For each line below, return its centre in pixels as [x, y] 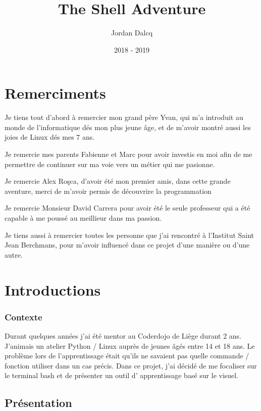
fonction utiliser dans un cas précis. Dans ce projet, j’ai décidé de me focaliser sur [131, 365]
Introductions [53, 289]
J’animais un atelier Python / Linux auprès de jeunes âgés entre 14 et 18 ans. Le [130, 345]
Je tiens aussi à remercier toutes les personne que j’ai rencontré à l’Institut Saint [129, 235]
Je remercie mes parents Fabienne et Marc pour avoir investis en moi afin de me [128, 154]
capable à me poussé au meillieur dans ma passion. [83, 218]
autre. [14, 254]
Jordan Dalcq [132, 33]
